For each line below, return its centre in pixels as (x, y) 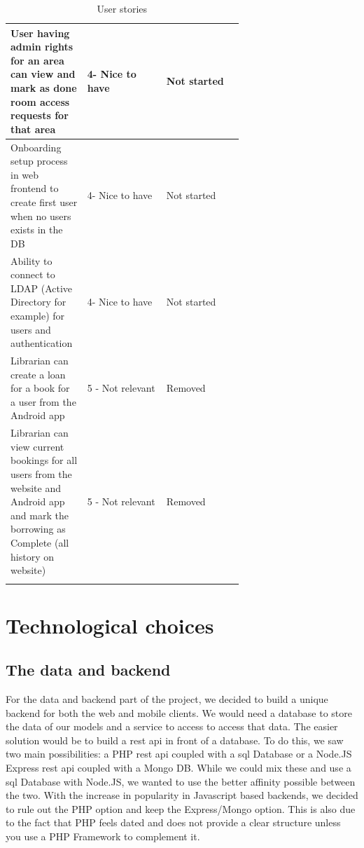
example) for (38, 315)
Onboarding (36, 147)
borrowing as (38, 529)
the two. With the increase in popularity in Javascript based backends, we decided (182, 795)
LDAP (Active (42, 288)
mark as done (44, 87)
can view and (43, 74)
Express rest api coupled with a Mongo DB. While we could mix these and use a (178, 768)
